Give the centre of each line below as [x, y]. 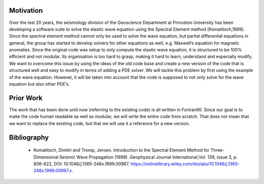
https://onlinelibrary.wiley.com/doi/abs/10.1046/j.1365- [185, 163]
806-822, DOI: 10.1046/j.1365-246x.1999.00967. [81, 163]
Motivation [26, 11]
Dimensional [46, 157]
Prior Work [26, 98]
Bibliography [29, 137]
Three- [218, 150]
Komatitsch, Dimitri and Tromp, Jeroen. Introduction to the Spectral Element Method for [121, 150]
